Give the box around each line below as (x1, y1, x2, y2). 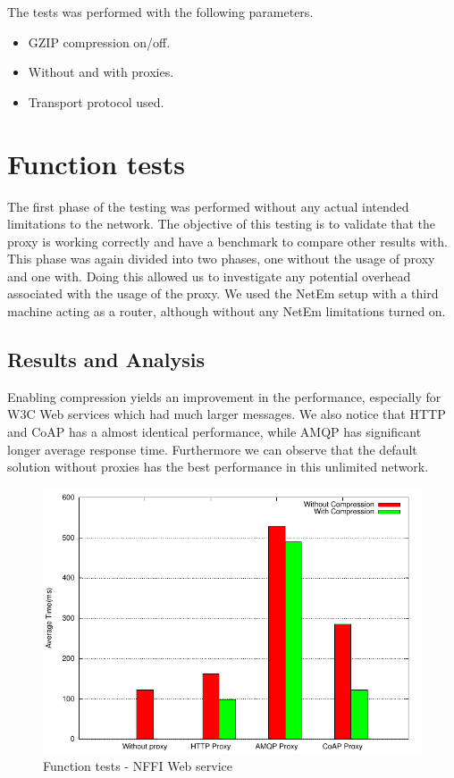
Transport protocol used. (28, 92, 164, 111)
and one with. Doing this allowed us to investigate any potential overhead (7, 266, 411, 285)
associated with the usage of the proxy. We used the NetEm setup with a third (7, 284, 439, 303)
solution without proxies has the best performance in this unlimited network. (7, 457, 429, 476)
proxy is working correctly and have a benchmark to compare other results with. (7, 231, 448, 250)
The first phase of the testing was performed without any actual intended (7, 197, 409, 215)
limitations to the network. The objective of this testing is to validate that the (7, 214, 436, 233)
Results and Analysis (7, 346, 206, 373)
